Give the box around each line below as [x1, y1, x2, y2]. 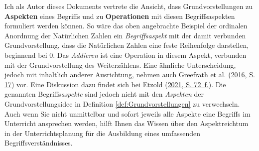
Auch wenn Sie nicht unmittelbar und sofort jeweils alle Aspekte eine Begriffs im [4, 108, 251, 119]
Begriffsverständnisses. [4, 138, 73, 148]
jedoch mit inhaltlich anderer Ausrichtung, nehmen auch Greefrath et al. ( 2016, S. [4, 69, 255, 80]
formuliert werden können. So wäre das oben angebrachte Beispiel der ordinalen [4, 20, 248, 31]
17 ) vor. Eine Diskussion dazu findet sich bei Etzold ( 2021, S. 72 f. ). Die [4, 79, 226, 89]
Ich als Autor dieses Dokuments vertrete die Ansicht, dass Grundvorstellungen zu [4, 1, 253, 11]
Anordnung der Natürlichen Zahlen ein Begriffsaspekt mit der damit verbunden [4, 30, 246, 40]
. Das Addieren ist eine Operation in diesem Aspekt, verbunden [53, 49, 247, 60]
